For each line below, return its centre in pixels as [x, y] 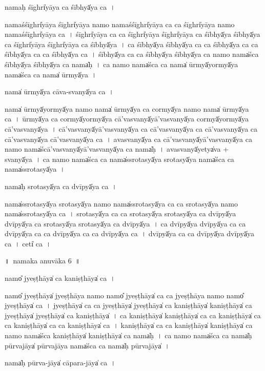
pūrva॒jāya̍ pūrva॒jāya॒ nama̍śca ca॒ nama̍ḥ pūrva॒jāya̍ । [87, 345]
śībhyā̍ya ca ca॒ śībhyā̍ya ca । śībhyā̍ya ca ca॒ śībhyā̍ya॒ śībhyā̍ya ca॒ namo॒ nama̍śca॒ [132, 54]
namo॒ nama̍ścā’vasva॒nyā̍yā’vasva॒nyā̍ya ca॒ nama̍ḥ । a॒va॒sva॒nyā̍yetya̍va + [117, 149]
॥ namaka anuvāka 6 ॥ [43, 261]
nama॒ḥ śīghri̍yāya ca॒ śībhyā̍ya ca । [60, 7]
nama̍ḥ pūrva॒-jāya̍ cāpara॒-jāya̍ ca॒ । [60, 363]
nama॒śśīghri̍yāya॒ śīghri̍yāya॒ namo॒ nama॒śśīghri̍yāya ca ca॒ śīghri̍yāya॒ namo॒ [120, 24]
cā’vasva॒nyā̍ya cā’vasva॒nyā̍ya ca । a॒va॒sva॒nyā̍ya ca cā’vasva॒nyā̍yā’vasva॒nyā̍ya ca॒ [128, 139]
